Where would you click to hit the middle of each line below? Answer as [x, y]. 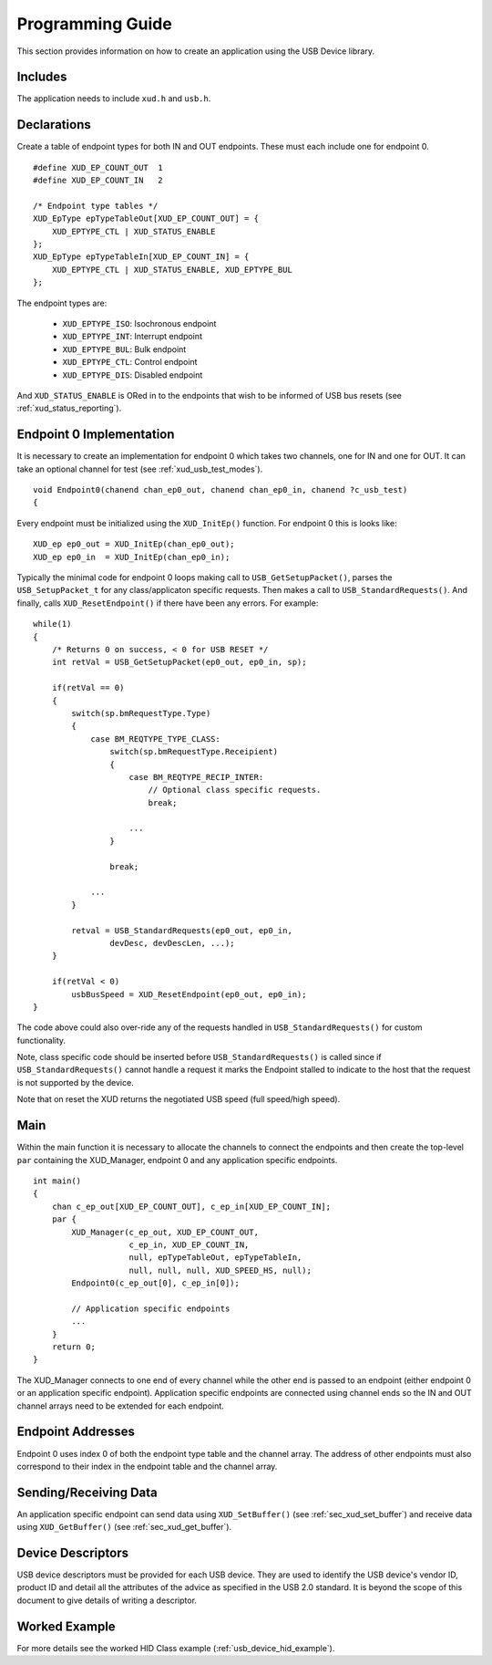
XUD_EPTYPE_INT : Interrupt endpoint [132, 337]
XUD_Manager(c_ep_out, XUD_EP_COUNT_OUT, [165, 1232]
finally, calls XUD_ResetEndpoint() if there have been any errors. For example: [168, 603]
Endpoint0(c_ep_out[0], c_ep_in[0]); [156, 1283]
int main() [57, 1181]
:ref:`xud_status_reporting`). [69, 408]
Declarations [54, 125]
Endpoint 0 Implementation [96, 435]
